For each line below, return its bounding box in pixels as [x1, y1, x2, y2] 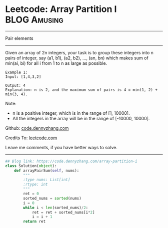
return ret [23, 219, 46, 224]
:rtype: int [23, 182, 48, 187]
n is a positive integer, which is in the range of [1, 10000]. [12, 110, 130, 116]
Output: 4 [5, 83, 26, 88]
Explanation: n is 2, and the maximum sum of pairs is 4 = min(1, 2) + [5, 87, 157, 92]
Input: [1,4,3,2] [5, 74, 41, 79]
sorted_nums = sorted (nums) [23, 196, 81, 201]
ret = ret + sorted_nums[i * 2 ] [31, 210, 95, 215]
